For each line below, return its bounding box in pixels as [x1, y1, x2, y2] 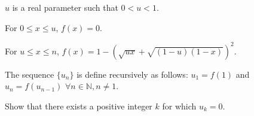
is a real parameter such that [12, 1, 118, 13]
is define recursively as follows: [76, 68, 188, 80]
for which [162, 99, 197, 112]
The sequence [5, 68, 54, 80]
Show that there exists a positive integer [5, 99, 152, 112]
